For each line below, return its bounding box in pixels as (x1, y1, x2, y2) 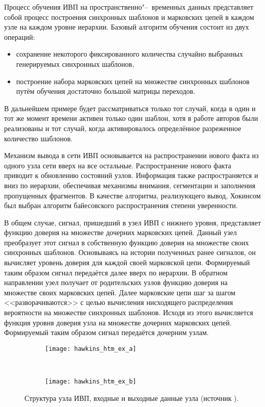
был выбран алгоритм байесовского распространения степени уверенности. (4, 200, 238, 211)
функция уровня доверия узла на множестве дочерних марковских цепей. (4, 317, 232, 327)
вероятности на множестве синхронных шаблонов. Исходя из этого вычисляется (4, 307, 253, 318)
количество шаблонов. (4, 133, 73, 143)
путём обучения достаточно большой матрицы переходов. (16, 86, 196, 96)
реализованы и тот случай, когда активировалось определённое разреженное (4, 122, 242, 133)
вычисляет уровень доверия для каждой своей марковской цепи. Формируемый (4, 257, 250, 268)
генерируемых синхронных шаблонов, (16, 58, 134, 69)
